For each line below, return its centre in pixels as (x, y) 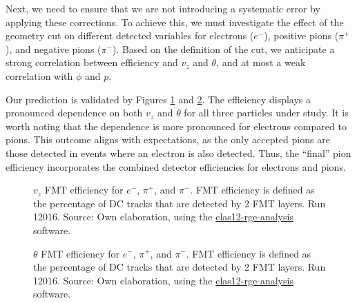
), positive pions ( (301, 35)
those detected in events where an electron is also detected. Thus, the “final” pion (178, 153)
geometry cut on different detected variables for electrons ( (130, 35)
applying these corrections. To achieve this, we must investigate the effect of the (175, 22)
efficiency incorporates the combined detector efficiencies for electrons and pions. (176, 166)
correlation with (39, 75)
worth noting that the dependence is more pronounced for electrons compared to (176, 126)
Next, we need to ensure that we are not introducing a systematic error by (163, 8)
